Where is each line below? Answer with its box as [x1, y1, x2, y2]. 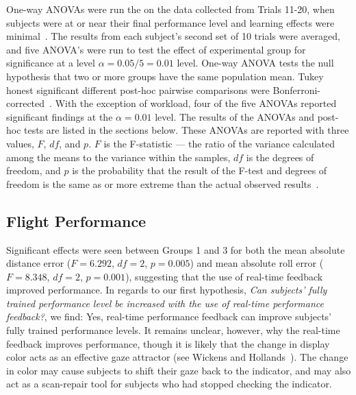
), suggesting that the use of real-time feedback [125, 269, 323, 283]
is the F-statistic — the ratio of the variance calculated [103, 136, 335, 150]
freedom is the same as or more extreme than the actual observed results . [6, 176, 319, 191]
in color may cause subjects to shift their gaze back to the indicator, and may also [6, 363, 351, 377]
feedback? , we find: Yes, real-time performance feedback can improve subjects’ [6, 309, 332, 324]
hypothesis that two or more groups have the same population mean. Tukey [6, 69, 324, 83]
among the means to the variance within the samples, [6, 149, 231, 164]
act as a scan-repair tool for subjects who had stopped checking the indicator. [6, 376, 332, 391]
